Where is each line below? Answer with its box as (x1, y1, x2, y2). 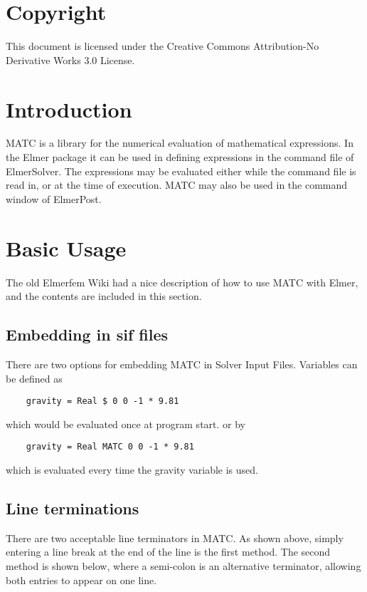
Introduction (6, 94, 132, 123)
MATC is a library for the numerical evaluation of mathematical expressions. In (6, 135, 353, 150)
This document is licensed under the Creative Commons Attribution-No (6, 38, 319, 53)
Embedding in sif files (6, 323, 169, 346)
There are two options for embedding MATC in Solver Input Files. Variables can (6, 356, 358, 371)
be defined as (6, 370, 63, 385)
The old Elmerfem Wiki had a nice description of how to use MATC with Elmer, (6, 274, 358, 289)
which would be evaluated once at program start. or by (6, 416, 246, 431)
